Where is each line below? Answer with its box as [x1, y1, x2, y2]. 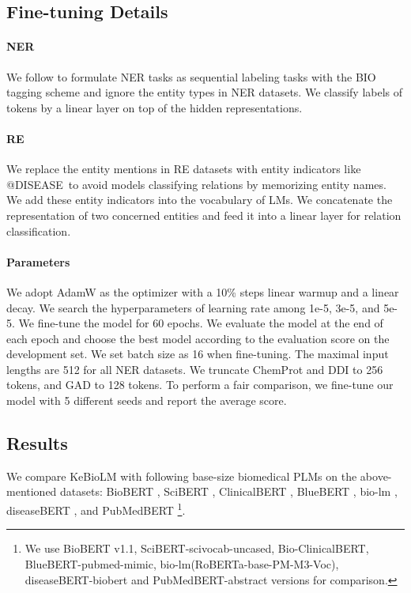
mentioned [6, 483, 57, 500]
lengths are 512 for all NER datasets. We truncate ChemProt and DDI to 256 [6, 361, 383, 377]
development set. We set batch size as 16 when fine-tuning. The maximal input [6, 346, 389, 362]
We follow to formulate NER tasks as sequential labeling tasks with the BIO [6, 68, 376, 85]
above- [360, 467, 392, 484]
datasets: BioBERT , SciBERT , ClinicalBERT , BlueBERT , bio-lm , [60, 483, 398, 500]
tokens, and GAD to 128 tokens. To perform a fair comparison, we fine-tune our [6, 376, 394, 393]
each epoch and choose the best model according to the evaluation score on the [6, 330, 390, 346]
